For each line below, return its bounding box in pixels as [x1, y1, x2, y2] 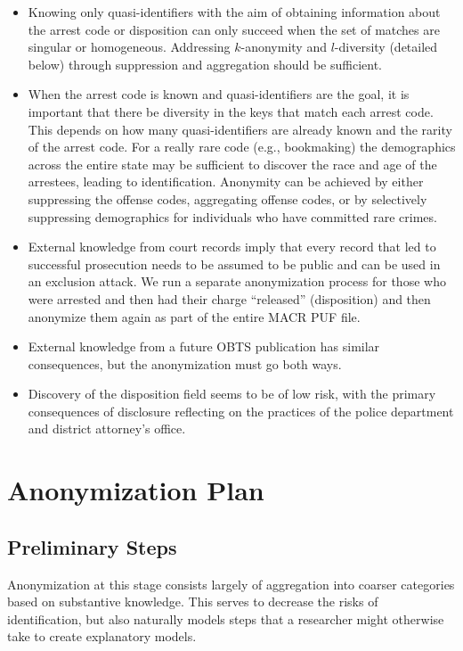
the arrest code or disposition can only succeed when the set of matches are [28, 20, 440, 38]
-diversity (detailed [334, 37, 438, 56]
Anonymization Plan [7, 472, 264, 508]
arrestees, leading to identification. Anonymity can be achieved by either [28, 172, 424, 191]
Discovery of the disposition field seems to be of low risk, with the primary [28, 384, 436, 403]
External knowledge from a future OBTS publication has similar [28, 337, 380, 356]
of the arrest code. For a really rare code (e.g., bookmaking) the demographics [28, 137, 456, 156]
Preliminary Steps [7, 532, 177, 560]
